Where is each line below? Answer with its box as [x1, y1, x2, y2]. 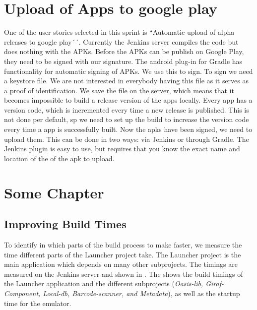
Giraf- [205, 278, 224, 289]
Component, [4, 288, 41, 298]
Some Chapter [4, 182, 104, 202]
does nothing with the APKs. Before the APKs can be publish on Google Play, [4, 46, 244, 57]
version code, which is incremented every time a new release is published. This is [4, 104, 249, 115]
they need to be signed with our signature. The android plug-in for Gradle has [4, 56, 243, 66]
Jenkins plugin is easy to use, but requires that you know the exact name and [4, 143, 240, 154]
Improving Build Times [4, 216, 127, 232]
